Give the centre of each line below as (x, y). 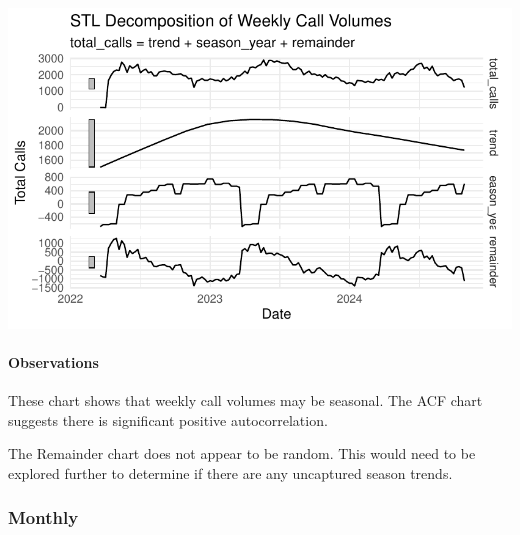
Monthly (43, 517)
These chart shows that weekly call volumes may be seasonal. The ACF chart (245, 400)
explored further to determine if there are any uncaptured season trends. (230, 472)
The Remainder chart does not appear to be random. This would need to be (242, 453)
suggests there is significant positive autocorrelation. (168, 419)
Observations (53, 361)
